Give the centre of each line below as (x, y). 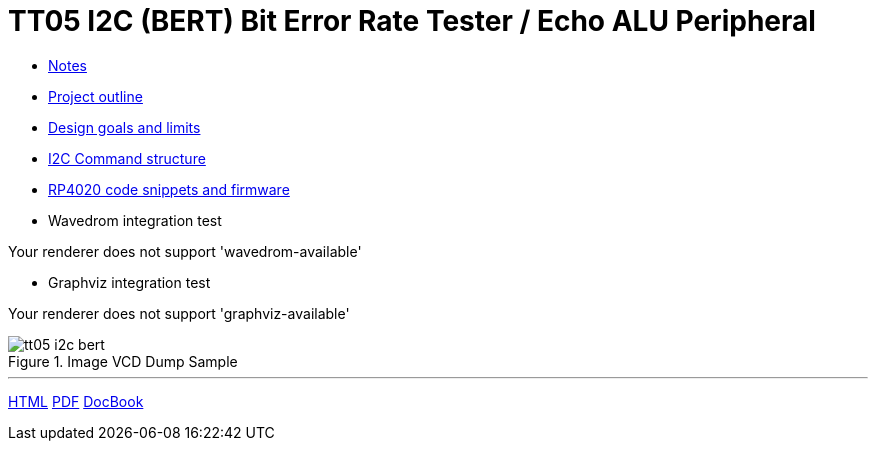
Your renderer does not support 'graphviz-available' (179, 313)
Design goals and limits (124, 127)
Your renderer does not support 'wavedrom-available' (185, 251)
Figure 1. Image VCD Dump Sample (123, 361)
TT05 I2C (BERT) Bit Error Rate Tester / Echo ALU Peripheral (412, 21)
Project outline (95, 96)
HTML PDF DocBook (76, 401)
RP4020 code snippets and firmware (169, 189)
